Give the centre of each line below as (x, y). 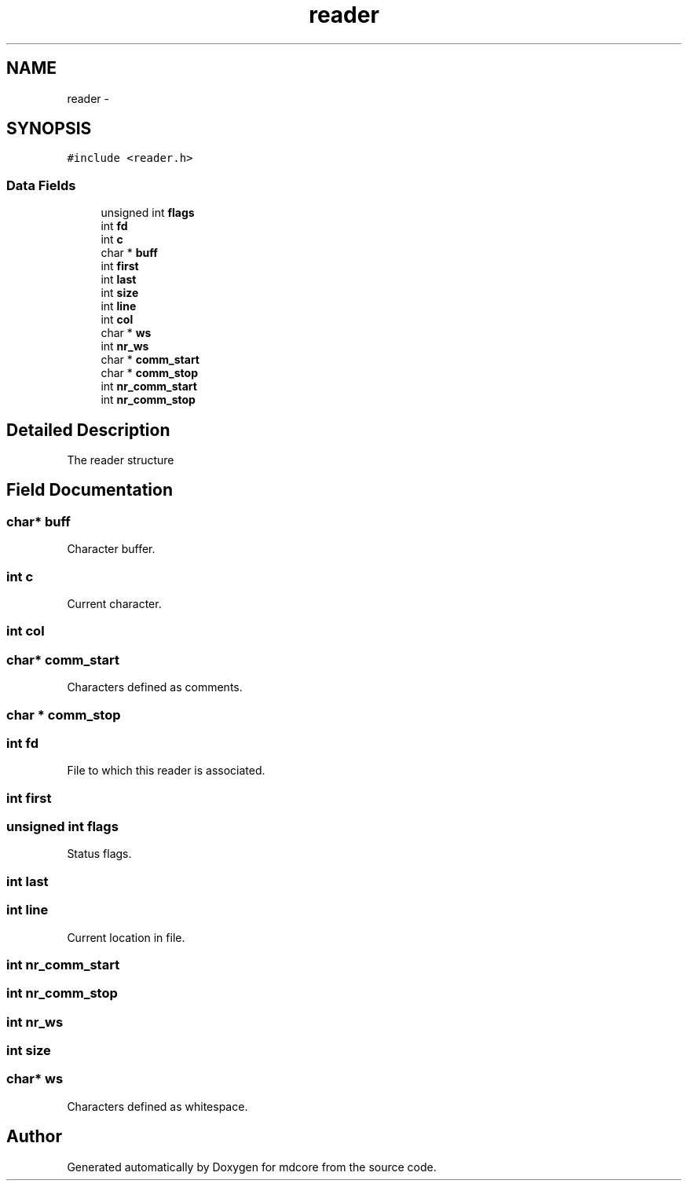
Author (34, 1137)
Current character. (114, 604)
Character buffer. (111, 549)
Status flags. (99, 854)
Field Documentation (90, 490)
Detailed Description (88, 430)
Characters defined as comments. (155, 687)
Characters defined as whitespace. (157, 1106)
